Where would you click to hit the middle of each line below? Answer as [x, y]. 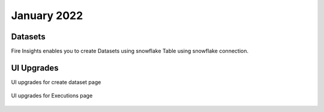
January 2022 [47, 15]
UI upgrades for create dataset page [56, 82]
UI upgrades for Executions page [52, 96]
